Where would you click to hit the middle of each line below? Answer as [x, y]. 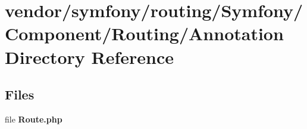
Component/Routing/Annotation [144, 33]
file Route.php [34, 119]
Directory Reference [90, 57]
